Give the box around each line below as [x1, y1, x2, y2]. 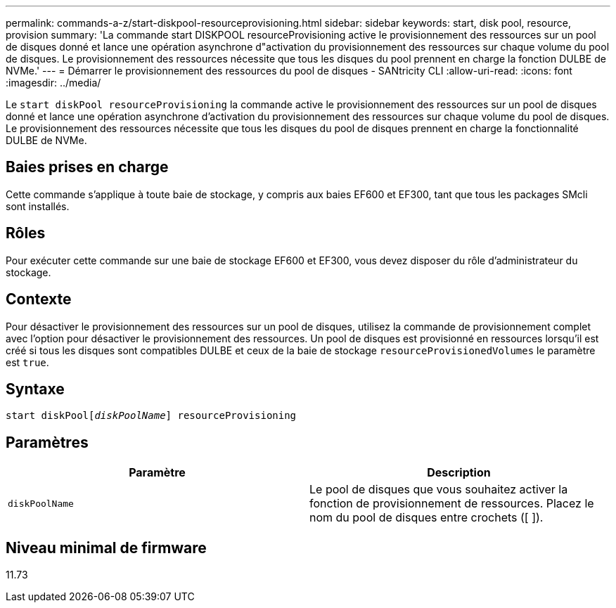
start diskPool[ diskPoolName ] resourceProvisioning [6, 410, 297, 422]
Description [427, 465, 491, 480]
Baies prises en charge [6, 158, 169, 176]
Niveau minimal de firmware [6, 538, 207, 557]
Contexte [6, 290, 72, 309]
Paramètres [6, 433, 89, 451]
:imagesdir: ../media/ [6, 77, 101, 89]
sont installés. [6, 200, 70, 212]
